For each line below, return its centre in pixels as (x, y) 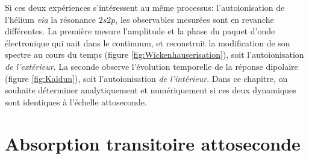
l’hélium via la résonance (51, 19)
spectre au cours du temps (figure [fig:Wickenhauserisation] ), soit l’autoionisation (154, 55)
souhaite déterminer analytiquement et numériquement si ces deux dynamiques (151, 90)
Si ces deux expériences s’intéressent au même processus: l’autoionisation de (145, 7)
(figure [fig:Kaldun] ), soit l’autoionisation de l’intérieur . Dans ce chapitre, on (146, 78)
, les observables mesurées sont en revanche (195, 19)
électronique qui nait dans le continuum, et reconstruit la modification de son (148, 42)
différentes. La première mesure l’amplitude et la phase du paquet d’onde (140, 31)
